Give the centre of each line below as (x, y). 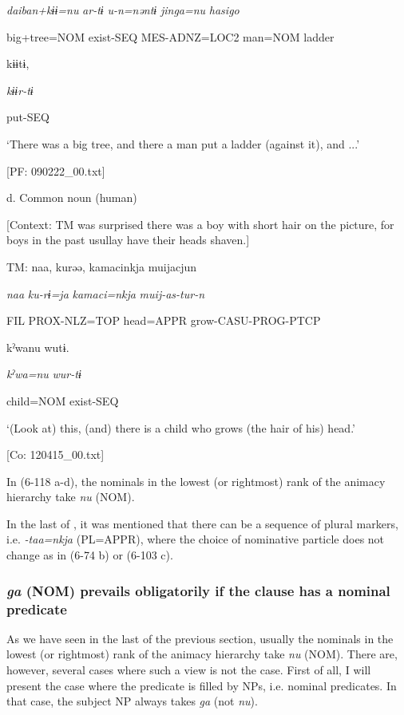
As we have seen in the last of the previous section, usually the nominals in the (200, 638)
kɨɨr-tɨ (20, 90)
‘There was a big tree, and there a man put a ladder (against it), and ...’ (183, 143)
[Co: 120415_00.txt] (55, 454)
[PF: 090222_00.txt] (56, 170)
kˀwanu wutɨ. (38, 347)
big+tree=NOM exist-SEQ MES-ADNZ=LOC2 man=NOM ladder (170, 36)
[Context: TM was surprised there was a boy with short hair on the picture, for (200, 224)
